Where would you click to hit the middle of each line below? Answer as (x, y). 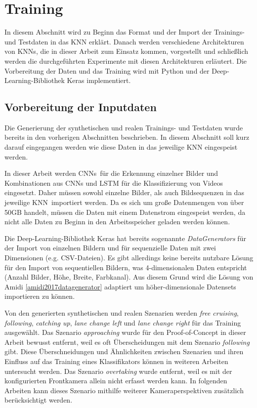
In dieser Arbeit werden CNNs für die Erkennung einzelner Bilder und (111, 173)
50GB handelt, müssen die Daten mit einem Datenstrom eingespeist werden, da (125, 212)
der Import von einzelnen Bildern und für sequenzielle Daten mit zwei (110, 248)
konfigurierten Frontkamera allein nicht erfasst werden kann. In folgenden (116, 381)
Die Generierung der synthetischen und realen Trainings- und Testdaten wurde (124, 127)
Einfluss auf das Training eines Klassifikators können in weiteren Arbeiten (116, 361)
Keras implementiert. (99, 80)
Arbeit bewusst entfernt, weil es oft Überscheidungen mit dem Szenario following (127, 342)
